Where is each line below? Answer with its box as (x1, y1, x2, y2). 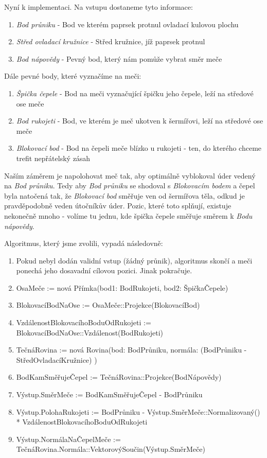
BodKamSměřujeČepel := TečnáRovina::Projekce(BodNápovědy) (16, 372, 222, 382)
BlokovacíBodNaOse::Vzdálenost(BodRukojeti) (16, 327, 164, 338)
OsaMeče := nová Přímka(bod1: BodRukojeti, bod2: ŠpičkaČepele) (16, 282, 228, 293)
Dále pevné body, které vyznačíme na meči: (4, 71, 141, 81)
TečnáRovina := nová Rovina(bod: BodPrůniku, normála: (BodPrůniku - (16, 344, 247, 355)
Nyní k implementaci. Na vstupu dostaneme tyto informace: (4, 2, 193, 12)
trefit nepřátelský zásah (16, 152, 91, 163)
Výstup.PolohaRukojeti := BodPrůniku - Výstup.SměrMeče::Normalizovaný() (16, 406, 260, 417)
